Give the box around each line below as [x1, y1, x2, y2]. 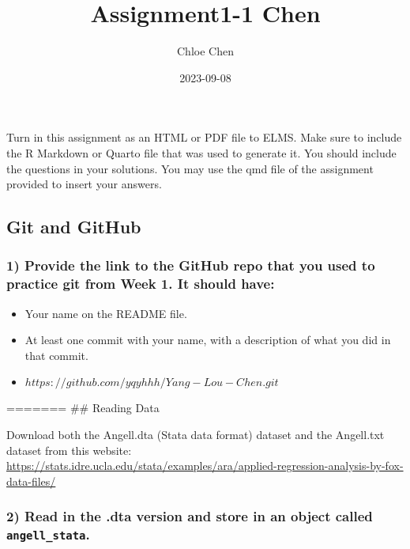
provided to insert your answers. [6, 176, 162, 192]
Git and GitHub [6, 214, 141, 239]
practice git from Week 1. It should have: [6, 274, 275, 293]
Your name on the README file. [24, 305, 187, 321]
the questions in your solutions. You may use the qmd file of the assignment [6, 160, 374, 176]
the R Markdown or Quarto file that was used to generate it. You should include [6, 144, 397, 161]
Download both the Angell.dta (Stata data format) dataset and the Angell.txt [6, 426, 385, 442]
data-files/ [6, 472, 56, 489]
